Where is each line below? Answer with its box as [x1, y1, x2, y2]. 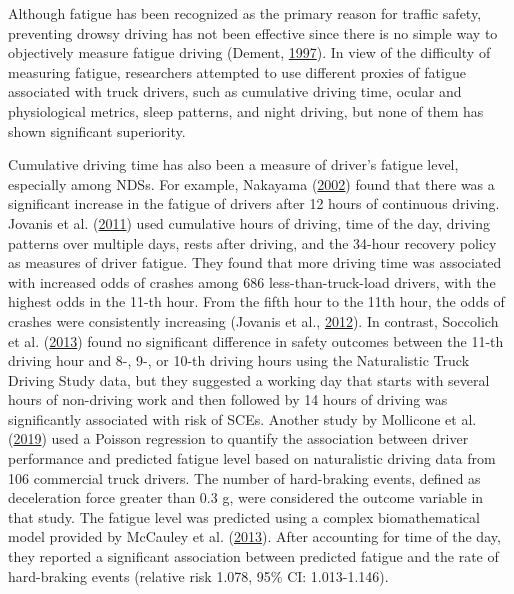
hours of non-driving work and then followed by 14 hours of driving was [8, 389, 448, 410]
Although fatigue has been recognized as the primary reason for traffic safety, [8, 3, 482, 23]
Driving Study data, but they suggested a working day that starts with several [8, 369, 490, 390]
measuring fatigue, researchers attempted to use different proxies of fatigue [8, 61, 466, 82]
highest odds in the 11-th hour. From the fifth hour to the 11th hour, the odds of [8, 291, 505, 312]
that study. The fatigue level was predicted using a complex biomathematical [8, 506, 480, 527]
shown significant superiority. [8, 120, 186, 141]
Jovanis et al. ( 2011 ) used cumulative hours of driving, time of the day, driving [8, 212, 491, 233]
